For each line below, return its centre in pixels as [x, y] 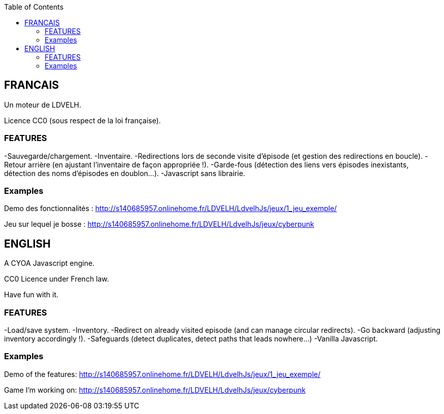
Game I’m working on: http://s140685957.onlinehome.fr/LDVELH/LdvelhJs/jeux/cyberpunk [155, 390]
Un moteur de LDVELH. [43, 105]
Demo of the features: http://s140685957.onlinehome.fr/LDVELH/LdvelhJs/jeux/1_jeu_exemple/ [162, 374]
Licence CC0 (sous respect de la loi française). [82, 120]
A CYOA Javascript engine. [49, 263]
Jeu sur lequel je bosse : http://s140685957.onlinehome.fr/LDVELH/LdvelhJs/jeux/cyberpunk [159, 224]
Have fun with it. [31, 295]
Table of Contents [34, 7]
